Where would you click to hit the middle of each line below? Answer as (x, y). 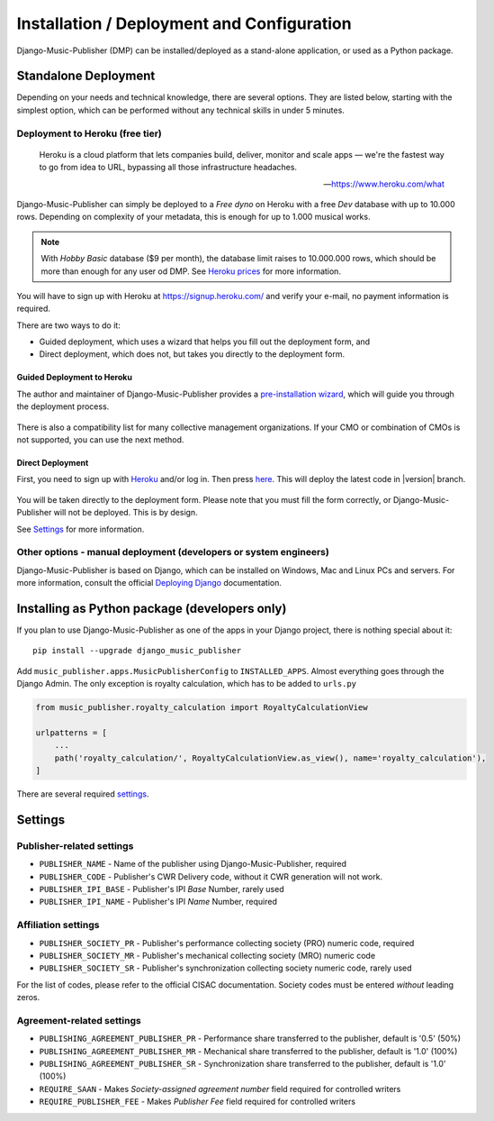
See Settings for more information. (81, 529)
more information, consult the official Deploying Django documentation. (149, 583)
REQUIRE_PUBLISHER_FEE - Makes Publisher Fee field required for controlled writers (197, 1102)
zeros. (28, 998)
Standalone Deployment (86, 76)
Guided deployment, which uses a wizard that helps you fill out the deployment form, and (205, 342)
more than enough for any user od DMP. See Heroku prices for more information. (191, 271)
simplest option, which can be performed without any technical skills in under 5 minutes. (181, 110)
